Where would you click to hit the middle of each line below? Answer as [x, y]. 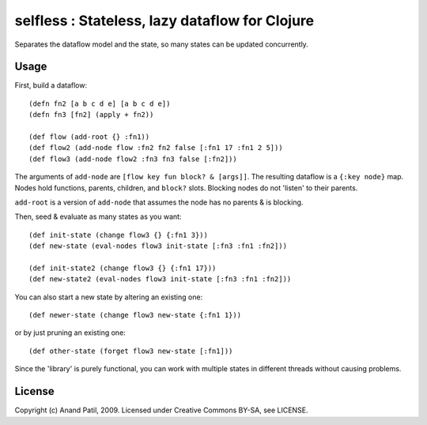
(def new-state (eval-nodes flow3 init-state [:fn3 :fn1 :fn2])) [158, 246]
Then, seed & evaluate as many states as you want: [98, 216]
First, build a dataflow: [51, 85]
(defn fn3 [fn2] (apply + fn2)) [91, 115]
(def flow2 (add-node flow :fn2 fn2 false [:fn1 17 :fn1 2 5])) [156, 148]
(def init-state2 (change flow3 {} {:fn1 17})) [123, 268]
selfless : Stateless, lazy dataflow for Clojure [164, 21]
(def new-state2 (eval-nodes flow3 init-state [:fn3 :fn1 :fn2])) [160, 279]
